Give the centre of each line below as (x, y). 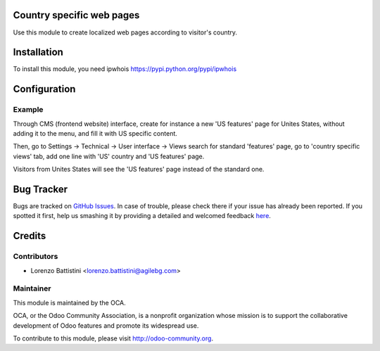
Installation (38, 52)
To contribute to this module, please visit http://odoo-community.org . (113, 338)
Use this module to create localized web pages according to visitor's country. (125, 32)
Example (28, 110)
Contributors (36, 257)
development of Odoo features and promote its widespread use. (106, 325)
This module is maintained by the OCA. (69, 302)
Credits (30, 236)
